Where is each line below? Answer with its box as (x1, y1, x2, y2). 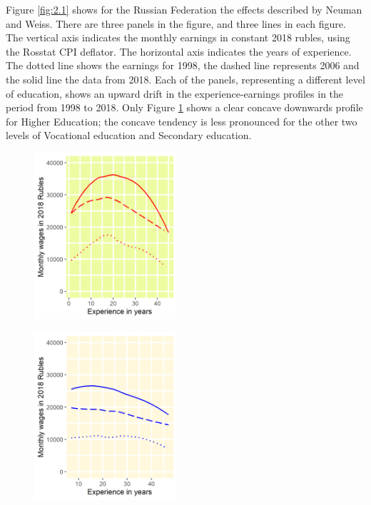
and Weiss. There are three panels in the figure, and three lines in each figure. (6, 16, 346, 31)
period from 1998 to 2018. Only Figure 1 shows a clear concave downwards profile (6, 100, 363, 115)
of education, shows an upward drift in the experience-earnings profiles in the (6, 86, 344, 101)
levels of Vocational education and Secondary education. (6, 128, 252, 143)
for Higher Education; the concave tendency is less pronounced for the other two (6, 113, 357, 128)
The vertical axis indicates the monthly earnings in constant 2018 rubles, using (6, 30, 350, 45)
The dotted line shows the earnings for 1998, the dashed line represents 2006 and (6, 58, 360, 73)
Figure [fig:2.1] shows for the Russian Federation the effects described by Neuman (6, 2, 362, 16)
